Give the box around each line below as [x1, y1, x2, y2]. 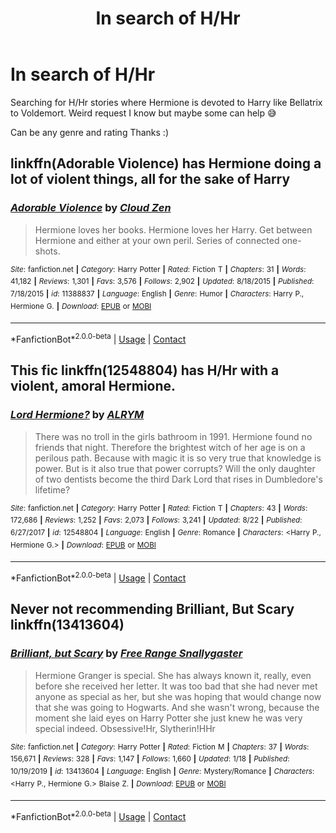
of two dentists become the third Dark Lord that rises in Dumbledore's [34, 473, 323, 485]
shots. [34, 245, 61, 257]
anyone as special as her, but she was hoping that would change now [34, 690, 322, 702]
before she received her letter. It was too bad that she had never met [34, 680, 318, 692]
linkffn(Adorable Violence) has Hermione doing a [10, 155, 322, 172]
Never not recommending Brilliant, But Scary [10, 601, 295, 618]
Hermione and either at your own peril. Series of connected [34, 234, 280, 246]
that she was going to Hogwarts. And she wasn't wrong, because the [34, 701, 320, 713]
